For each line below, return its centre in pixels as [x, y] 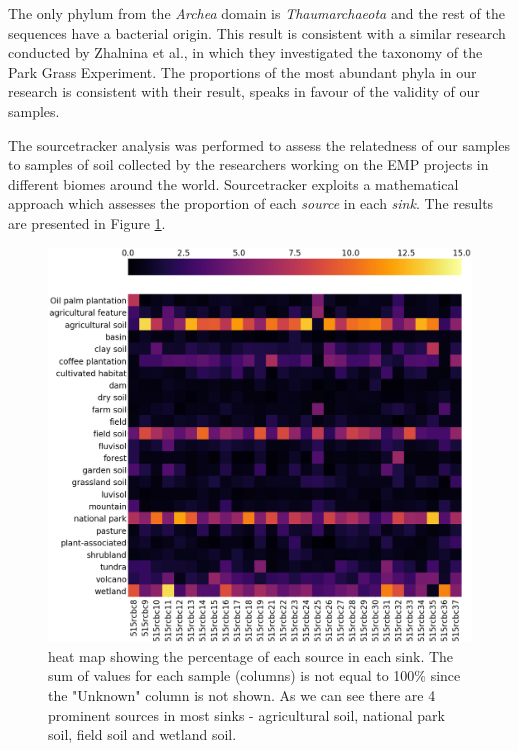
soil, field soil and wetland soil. [142, 734]
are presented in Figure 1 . [87, 222]
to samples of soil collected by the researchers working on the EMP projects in [248, 164]
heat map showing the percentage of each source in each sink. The [251, 655]
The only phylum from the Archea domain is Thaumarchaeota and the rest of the [256, 13]
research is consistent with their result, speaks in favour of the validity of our [244, 91]
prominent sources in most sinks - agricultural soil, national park [246, 714]
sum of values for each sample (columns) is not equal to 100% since [254, 675]
